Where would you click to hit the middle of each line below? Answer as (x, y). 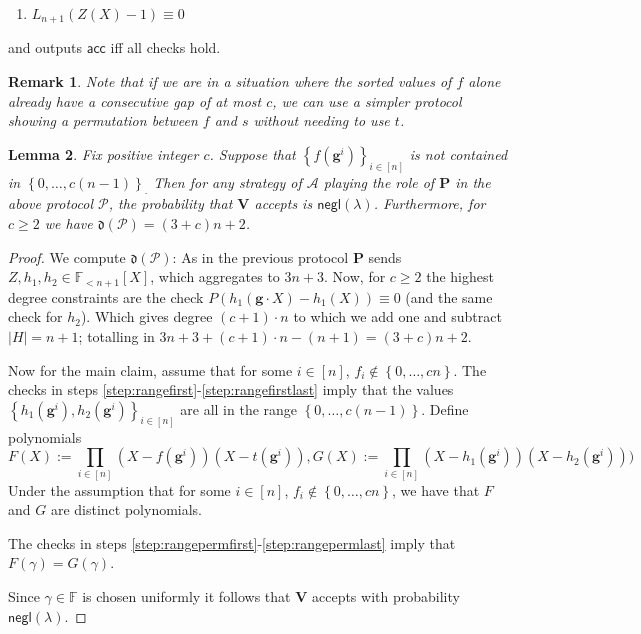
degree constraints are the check (106, 296)
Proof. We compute (67, 256)
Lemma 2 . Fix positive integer (103, 153)
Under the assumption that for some (119, 489)
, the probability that (170, 203)
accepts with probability (385, 595)
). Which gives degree (146, 316)
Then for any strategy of (227, 181)
